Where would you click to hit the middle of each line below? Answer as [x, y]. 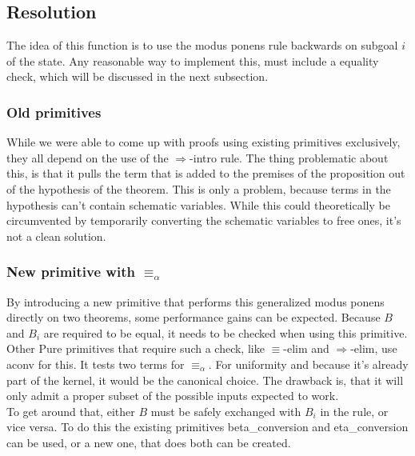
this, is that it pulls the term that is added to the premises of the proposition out [206, 173]
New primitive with [71, 272]
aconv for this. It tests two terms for [96, 364]
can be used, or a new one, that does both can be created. [149, 442]
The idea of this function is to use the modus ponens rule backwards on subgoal [202, 45]
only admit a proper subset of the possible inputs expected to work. [173, 396]
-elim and [306, 348]
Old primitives [54, 112]
